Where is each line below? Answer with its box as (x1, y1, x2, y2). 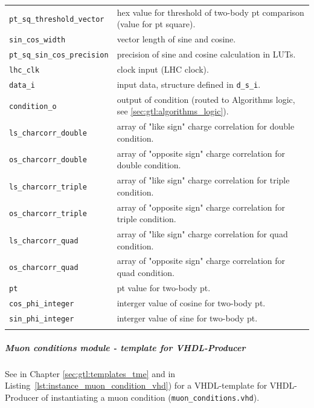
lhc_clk (9, 66, 40, 74)
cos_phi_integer (9, 299, 74, 308)
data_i (9, 81, 35, 90)
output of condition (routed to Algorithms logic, (117, 93, 295, 105)
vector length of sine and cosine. (117, 33, 236, 45)
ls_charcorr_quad (9, 236, 78, 245)
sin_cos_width (9, 36, 66, 45)
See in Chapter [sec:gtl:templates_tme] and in (5, 367, 176, 380)
